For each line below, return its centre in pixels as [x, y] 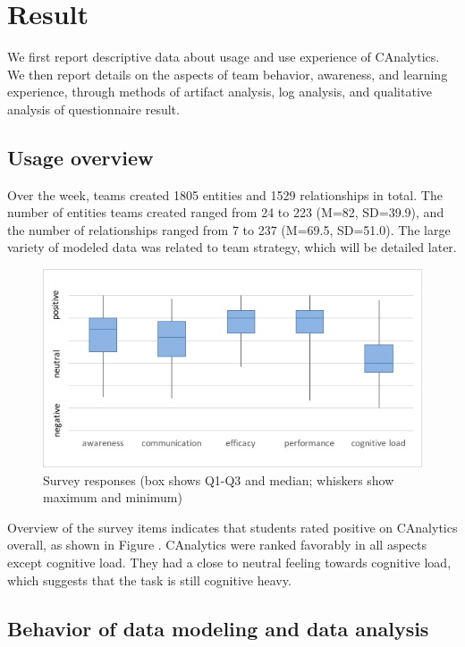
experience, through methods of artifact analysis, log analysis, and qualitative [220, 92]
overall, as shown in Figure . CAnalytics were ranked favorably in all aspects [217, 545]
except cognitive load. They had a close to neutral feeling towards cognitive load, [229, 563]
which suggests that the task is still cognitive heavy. [149, 580]
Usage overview [80, 157]
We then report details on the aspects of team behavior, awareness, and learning [228, 74]
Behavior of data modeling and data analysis [218, 628]
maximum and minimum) [113, 497]
